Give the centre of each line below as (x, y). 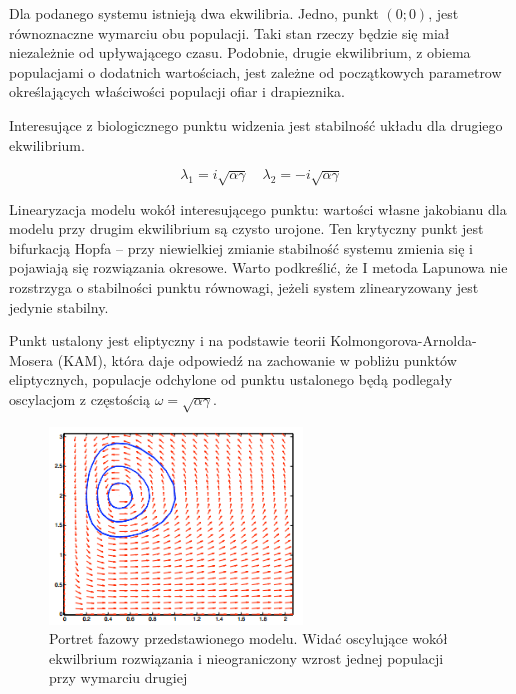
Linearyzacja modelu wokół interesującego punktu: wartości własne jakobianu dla (258, 208)
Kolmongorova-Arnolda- (403, 340)
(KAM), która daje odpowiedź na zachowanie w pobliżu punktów (257, 359)
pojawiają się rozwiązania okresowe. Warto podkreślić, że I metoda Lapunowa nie (258, 267)
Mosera (31, 359)
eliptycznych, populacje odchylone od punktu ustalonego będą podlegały (231, 379)
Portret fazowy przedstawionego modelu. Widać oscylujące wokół (248, 638)
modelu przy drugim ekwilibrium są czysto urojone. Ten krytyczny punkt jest (246, 228)
